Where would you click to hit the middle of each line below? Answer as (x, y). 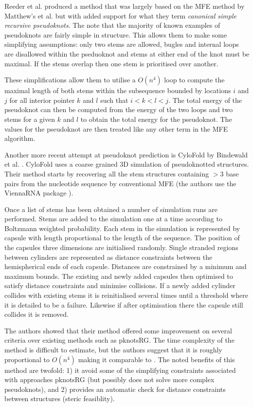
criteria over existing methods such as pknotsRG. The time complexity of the (119, 340)
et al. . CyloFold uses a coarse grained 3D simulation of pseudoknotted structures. (127, 164)
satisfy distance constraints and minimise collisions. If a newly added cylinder (120, 285)
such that (114, 100)
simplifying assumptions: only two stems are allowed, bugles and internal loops (122, 44)
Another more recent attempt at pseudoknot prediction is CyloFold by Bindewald (126, 154)
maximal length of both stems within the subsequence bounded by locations (118, 90)
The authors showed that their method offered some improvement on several (118, 330)
